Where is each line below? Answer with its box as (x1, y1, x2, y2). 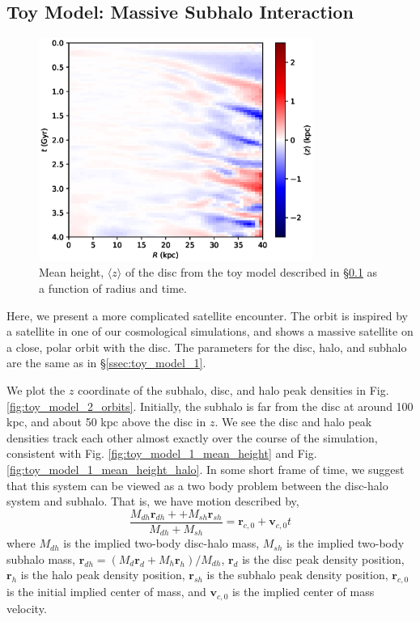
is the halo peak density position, (20, 566, 185, 583)
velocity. (6, 599, 47, 616)
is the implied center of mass (231, 583, 375, 600)
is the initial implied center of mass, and (6, 583, 206, 600)
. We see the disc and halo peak (214, 413, 372, 430)
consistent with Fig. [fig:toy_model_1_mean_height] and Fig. (6, 445, 317, 462)
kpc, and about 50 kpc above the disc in (6, 413, 206, 430)
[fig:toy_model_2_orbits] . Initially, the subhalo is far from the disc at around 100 (6, 397, 414, 414)
